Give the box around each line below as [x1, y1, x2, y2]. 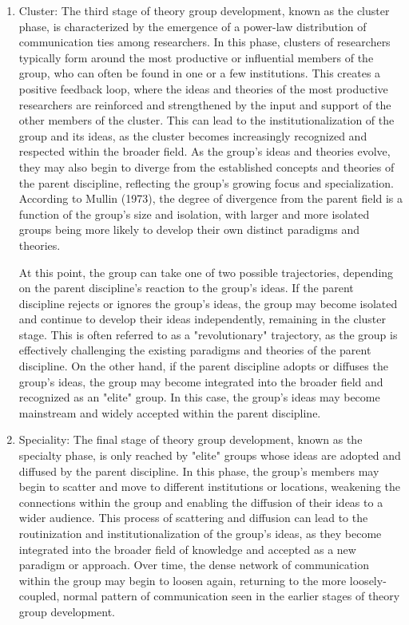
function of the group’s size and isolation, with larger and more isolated [18, 205, 370, 222]
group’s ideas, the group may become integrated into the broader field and [18, 373, 383, 390]
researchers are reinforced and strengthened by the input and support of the [18, 96, 391, 113]
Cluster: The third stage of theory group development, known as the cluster [18, 2, 390, 18]
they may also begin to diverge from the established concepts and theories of [18, 158, 395, 175]
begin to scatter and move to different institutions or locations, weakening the [18, 478, 400, 495]
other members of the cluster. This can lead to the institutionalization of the [18, 112, 395, 129]
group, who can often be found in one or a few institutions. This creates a [18, 65, 381, 81]
